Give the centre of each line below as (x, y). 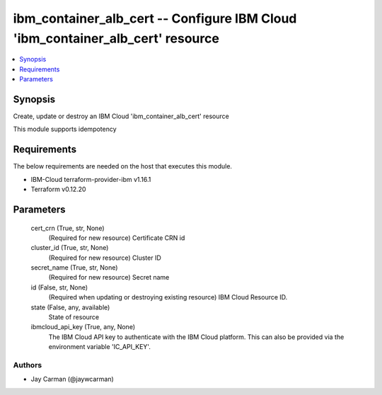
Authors (28, 365)
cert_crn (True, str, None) (68, 228)
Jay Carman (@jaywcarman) (73, 379)
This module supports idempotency (65, 129)
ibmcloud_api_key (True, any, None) (83, 327)
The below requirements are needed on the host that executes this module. (123, 166)
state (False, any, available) (70, 307)
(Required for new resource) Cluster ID (105, 258)
